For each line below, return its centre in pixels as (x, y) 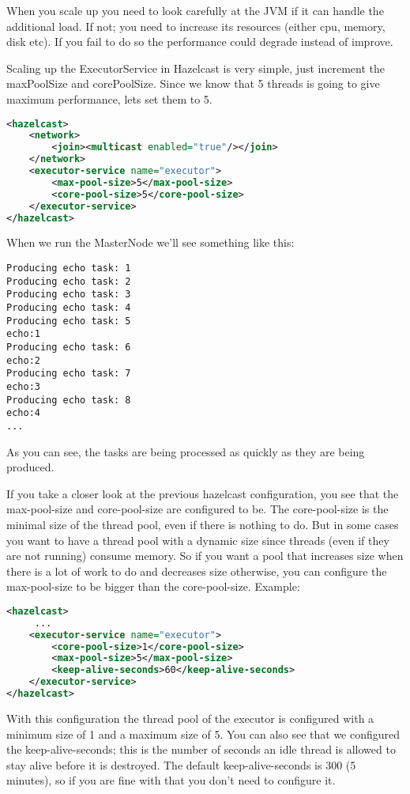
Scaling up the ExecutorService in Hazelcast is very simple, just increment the (196, 68)
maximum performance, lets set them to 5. (109, 98)
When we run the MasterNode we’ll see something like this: (150, 242)
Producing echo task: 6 (69, 347)
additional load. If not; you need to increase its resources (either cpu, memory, (196, 26)
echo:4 (23, 413)
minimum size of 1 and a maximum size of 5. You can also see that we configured (203, 734)
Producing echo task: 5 (69, 321)
